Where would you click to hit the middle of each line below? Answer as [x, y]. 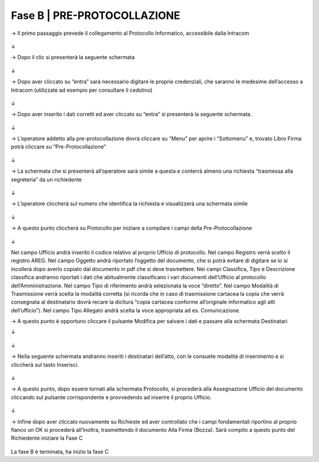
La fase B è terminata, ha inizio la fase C [60, 451]
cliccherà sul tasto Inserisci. [45, 364]
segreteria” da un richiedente [46, 179]
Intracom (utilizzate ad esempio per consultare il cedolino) [82, 90]
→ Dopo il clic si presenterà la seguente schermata [73, 57]
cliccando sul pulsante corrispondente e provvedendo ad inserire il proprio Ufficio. [111, 397]
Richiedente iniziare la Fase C [47, 438]
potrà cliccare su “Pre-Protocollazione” [58, 147]
